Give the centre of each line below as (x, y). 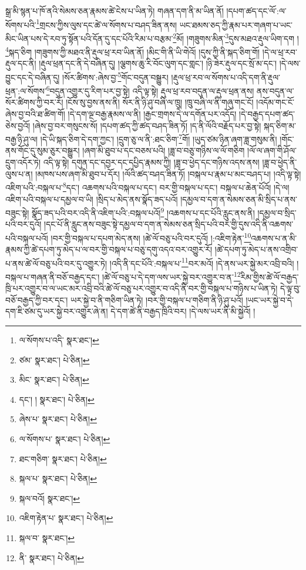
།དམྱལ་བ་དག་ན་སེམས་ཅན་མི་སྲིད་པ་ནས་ (239, 199)
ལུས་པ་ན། (19, 173)
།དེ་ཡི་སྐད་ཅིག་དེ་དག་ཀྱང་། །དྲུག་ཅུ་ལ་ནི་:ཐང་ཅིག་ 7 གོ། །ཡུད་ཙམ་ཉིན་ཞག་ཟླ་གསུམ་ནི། (159, 138)
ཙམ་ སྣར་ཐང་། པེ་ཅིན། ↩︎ (54, 359)
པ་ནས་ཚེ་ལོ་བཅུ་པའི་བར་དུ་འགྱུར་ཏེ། (56, 263)
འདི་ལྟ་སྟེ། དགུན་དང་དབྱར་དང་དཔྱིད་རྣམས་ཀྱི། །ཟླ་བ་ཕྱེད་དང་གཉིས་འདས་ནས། (151, 162)
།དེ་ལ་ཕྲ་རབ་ (280, 52)
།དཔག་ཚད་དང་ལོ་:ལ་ (256, 11)
